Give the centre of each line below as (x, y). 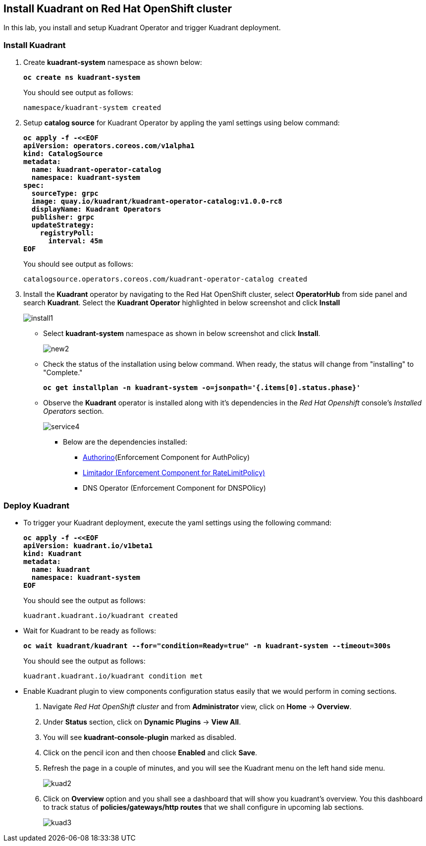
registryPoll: (67, 233)
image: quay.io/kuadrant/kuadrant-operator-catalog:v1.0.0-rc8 (157, 201)
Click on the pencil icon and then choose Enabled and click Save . (150, 752)
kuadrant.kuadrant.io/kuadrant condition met (113, 676)
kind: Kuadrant (53, 553)
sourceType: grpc (65, 194)
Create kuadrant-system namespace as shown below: (113, 62)
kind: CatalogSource (63, 154)
